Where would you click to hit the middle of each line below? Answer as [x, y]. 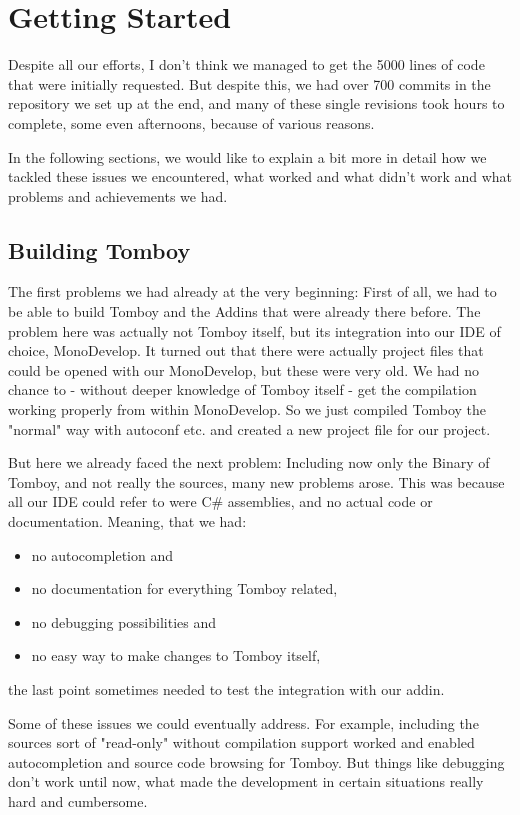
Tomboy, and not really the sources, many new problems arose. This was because [256, 481]
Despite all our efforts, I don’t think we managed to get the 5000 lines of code [246, 64]
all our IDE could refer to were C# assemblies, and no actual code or [220, 501]
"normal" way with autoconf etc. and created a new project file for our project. [249, 428]
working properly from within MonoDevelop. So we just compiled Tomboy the [247, 409]
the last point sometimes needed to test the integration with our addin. [226, 688]
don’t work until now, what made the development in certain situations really [246, 781]
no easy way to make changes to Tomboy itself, [176, 655]
